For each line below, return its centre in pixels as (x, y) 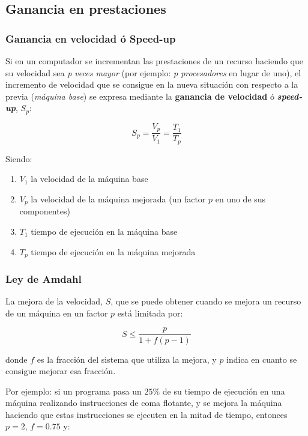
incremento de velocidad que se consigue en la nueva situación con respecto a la (152, 84)
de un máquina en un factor (57, 313)
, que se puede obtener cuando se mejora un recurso (206, 301)
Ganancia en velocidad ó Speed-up (91, 38)
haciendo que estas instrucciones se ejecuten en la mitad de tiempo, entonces (146, 414)
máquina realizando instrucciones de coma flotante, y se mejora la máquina (144, 403)
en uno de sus (240, 198)
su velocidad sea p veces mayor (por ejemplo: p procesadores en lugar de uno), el (153, 72)
